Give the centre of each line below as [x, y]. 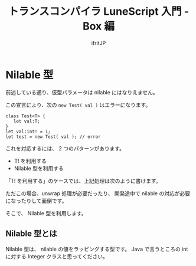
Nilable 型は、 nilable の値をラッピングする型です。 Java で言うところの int [97, 249]
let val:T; [27, 121]
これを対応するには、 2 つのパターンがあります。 [65, 148]
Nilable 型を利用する [39, 168]
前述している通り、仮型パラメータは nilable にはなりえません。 [82, 92]
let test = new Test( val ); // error [53, 137]
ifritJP [99, 43]
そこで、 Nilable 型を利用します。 [46, 213]
